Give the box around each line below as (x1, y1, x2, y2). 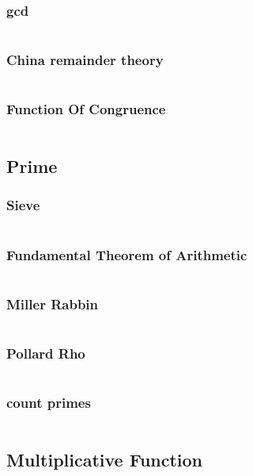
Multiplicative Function (6, 447, 203, 471)
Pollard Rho (6, 344, 85, 363)
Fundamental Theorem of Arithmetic (6, 244, 247, 264)
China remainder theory (6, 50, 164, 70)
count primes (6, 393, 91, 413)
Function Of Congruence (6, 99, 166, 119)
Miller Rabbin (6, 294, 99, 313)
